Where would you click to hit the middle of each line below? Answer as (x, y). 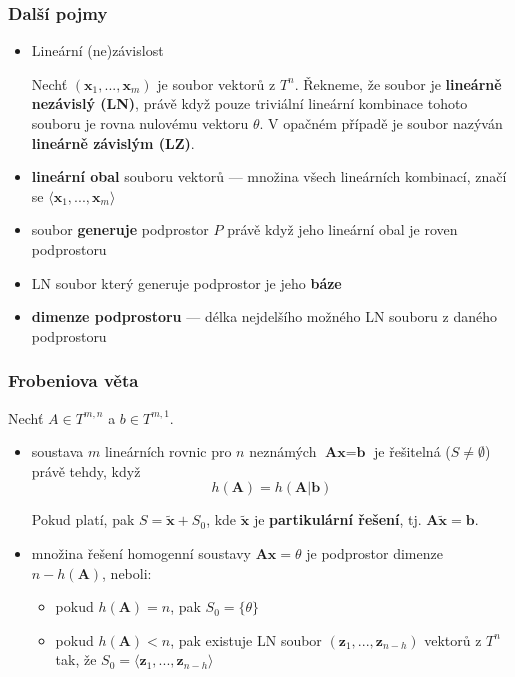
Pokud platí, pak (83, 519)
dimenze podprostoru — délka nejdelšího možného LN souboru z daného (264, 316)
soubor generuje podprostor (120, 229)
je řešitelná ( (412, 451)
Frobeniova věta (73, 380)
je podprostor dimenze (374, 552)
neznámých (283, 451)
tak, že (76, 659)
